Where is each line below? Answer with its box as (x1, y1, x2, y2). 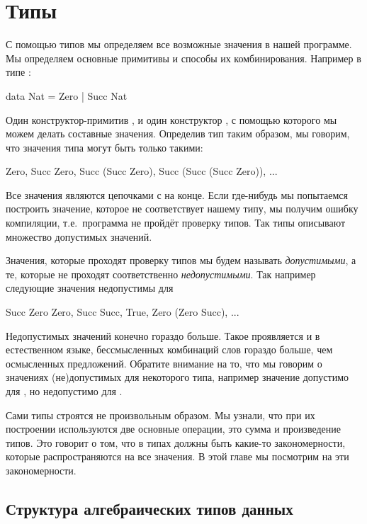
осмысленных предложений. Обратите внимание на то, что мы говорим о (6, 355, 322, 370)
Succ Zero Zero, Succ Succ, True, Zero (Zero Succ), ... (6, 304, 239, 319)
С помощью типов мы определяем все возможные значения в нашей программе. (6, 37, 352, 52)
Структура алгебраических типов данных (6, 497, 293, 519)
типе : (6, 64, 31, 79)
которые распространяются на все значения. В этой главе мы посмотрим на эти (6, 449, 349, 464)
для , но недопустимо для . (6, 384, 123, 398)
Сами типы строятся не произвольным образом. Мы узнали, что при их (6, 407, 315, 422)
